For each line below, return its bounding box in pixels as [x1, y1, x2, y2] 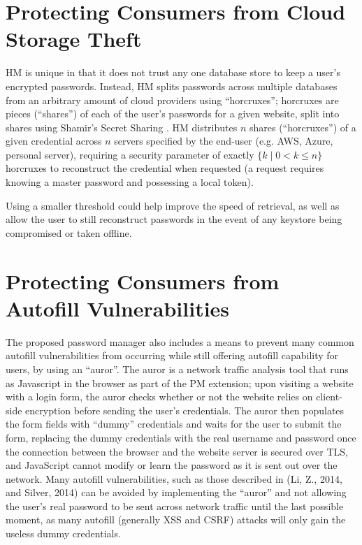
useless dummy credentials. [6, 526, 121, 541]
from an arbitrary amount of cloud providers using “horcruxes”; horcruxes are [6, 92, 339, 107]
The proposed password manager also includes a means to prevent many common [6, 334, 354, 349]
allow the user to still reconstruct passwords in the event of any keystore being [6, 212, 342, 226]
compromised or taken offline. [6, 225, 132, 240]
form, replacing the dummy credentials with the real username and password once [6, 430, 356, 444]
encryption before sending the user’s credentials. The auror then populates [25, 402, 345, 417]
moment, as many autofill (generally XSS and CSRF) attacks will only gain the [6, 512, 346, 527]
